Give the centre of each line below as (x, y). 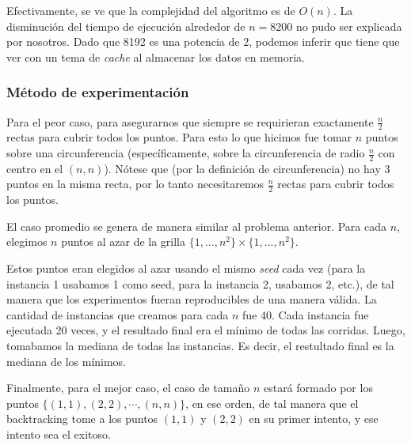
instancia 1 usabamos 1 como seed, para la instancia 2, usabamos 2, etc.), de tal (200, 283)
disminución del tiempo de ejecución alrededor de (126, 26)
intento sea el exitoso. (59, 434)
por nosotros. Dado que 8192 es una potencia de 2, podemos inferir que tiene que (203, 41)
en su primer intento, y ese (314, 419)
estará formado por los (318, 388)
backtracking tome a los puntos (82, 419)
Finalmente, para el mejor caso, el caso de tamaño (128, 388)
